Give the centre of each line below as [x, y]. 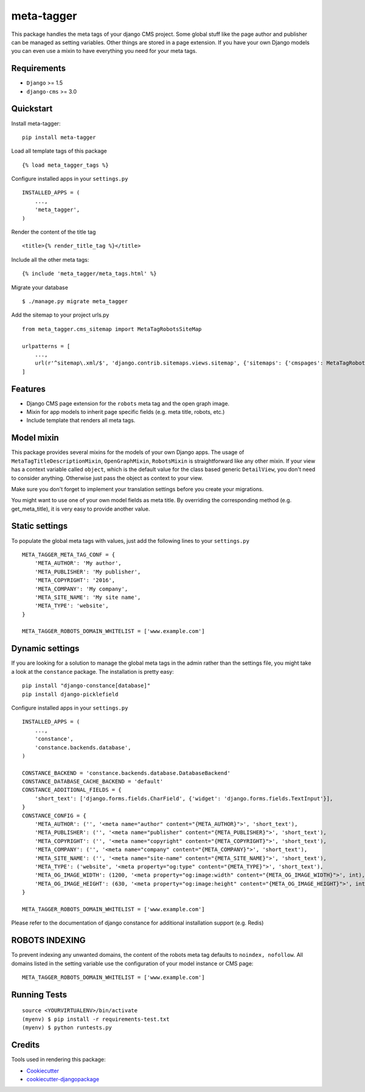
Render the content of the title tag [54, 232]
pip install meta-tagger [59, 137]
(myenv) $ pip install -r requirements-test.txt [96, 1019]
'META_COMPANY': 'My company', [81, 589]
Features [28, 389]
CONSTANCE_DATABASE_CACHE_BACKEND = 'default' [93, 782]
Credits [26, 1045]
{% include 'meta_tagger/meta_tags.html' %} [90, 274]
